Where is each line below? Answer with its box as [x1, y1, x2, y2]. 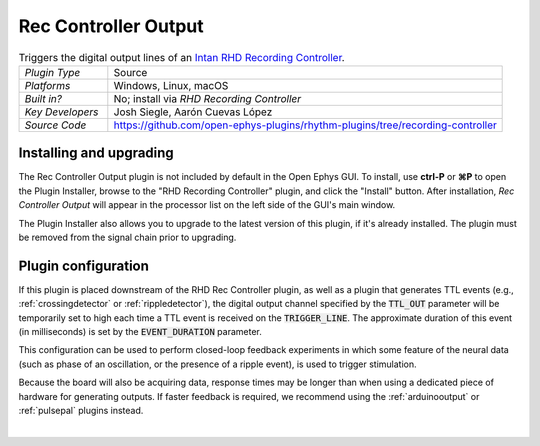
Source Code [24, 118, 87, 132]
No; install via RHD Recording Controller [113, 91, 302, 105]
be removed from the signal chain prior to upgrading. [18, 231, 237, 243]
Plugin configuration [18, 257, 150, 274]
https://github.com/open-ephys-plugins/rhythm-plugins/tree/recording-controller [113, 118, 497, 132]
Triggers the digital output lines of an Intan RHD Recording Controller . [18, 50, 345, 64]
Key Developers [24, 105, 99, 119]
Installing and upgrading [18, 145, 174, 162]
